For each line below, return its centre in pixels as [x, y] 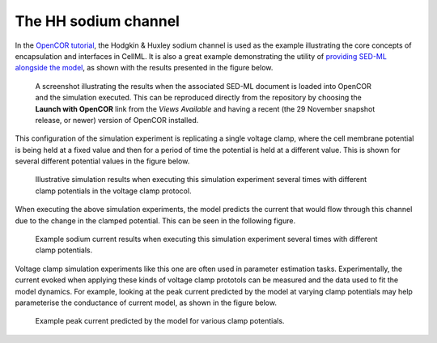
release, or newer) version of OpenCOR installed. [117, 120]
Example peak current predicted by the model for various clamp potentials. [160, 321]
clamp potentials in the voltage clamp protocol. [113, 191]
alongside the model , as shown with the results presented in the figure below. [144, 68]
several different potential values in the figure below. [102, 161]
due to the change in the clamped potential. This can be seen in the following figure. [155, 220]
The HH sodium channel [97, 21]
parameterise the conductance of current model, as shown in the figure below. [146, 303]
